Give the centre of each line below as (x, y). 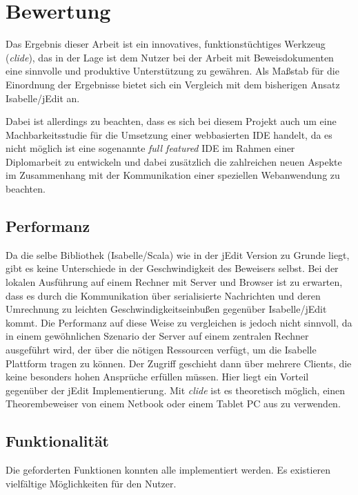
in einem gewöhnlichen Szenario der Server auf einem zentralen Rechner (157, 336)
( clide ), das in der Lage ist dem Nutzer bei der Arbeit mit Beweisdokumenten (170, 57)
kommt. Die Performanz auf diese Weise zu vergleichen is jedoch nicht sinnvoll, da (179, 322)
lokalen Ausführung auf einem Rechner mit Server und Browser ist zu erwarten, (174, 282)
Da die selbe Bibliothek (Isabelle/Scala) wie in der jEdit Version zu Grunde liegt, (178, 254)
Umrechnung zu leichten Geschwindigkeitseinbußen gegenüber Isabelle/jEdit (166, 309)
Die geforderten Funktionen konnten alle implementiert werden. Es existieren (168, 470)
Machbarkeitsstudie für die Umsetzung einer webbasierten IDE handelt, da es (169, 134)
